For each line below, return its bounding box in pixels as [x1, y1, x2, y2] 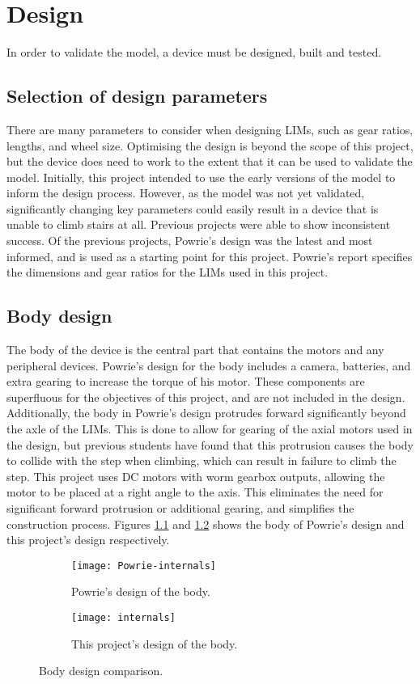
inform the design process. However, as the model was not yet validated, [6, 184, 365, 201]
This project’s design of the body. [71, 635, 238, 652]
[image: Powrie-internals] [71, 559, 216, 572]
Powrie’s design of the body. [71, 583, 210, 600]
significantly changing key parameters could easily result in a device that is [6, 200, 379, 217]
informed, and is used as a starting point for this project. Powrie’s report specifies [6, 247, 413, 264]
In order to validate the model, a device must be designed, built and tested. [6, 44, 382, 61]
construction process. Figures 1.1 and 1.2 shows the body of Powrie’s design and [6, 515, 405, 532]
